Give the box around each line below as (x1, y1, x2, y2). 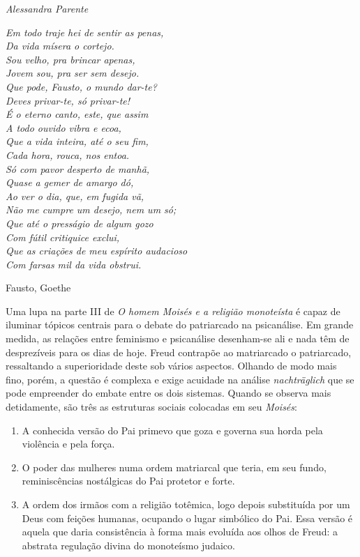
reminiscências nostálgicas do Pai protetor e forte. (22, 473, 235, 488)
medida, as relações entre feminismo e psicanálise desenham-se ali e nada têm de (6, 331, 350, 346)
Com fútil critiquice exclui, (6, 229, 120, 244)
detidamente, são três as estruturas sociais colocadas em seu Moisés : (6, 399, 297, 414)
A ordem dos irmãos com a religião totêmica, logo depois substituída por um (22, 497, 350, 511)
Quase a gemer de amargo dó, (6, 175, 134, 190)
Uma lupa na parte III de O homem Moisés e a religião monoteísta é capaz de (6, 303, 340, 318)
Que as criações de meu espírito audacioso (6, 243, 188, 258)
